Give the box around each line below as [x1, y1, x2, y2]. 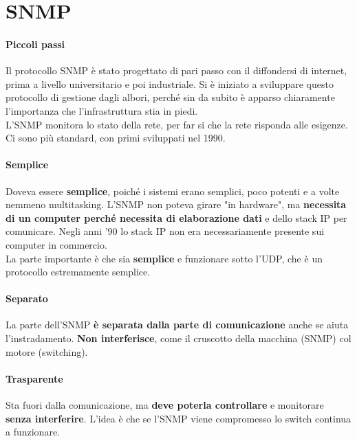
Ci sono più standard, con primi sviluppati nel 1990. [6, 131, 226, 145]
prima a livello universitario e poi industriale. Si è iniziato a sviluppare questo [6, 76, 334, 91]
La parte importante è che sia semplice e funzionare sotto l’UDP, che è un [6, 251, 323, 265]
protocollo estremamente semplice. [6, 264, 151, 279]
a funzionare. [6, 425, 61, 439]
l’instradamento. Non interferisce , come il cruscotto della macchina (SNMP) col [6, 331, 351, 346]
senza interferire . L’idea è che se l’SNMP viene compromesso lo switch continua [6, 411, 351, 425]
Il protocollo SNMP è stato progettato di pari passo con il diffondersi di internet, [6, 63, 347, 78]
